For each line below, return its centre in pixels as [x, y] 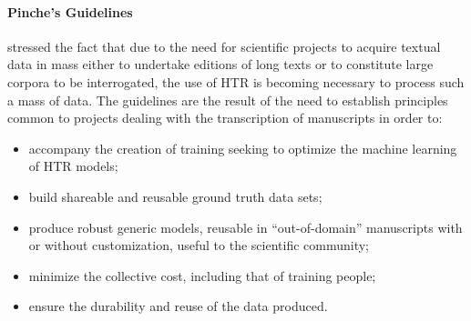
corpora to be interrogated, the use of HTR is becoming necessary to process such [236, 81]
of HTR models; [73, 166]
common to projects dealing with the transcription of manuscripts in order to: [225, 118]
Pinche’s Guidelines [70, 11]
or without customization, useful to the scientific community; [199, 245]
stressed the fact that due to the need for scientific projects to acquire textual [224, 46]
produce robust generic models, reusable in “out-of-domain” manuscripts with [246, 227]
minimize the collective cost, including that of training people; [202, 275]
